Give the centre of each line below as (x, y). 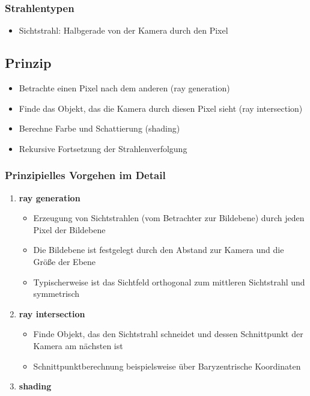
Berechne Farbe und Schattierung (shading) (99, 128)
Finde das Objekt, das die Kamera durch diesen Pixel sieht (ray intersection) (161, 108)
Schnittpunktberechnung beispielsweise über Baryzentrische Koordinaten (167, 366)
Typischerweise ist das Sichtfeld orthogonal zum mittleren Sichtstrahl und (169, 282)
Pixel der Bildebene (69, 229)
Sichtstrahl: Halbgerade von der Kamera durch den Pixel (123, 30)
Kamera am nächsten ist (78, 345)
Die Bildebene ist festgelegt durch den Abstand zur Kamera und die (159, 250)
